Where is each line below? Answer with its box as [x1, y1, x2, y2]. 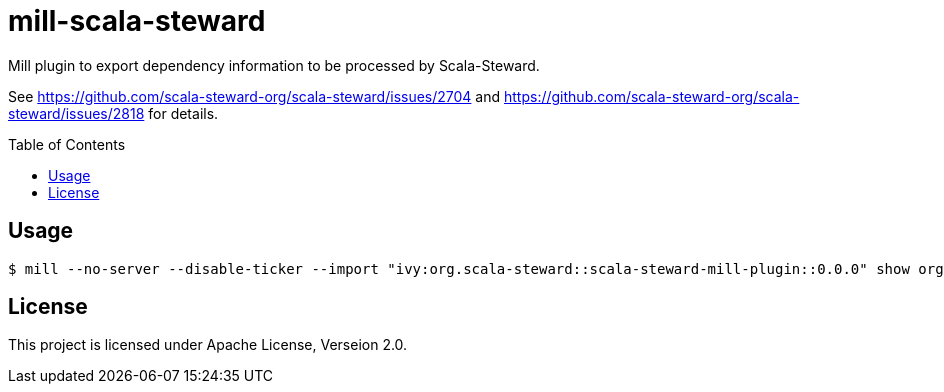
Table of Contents [8, 135, 126, 153]
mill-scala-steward [8, 4, 266, 38]
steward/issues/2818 [8, 104, 145, 122]
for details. [148, 104, 219, 122]
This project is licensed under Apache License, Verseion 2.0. [8, 336, 408, 354]
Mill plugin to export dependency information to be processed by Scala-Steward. [8, 56, 540, 74]
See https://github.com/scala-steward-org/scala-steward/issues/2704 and [8, 87, 501, 105]
